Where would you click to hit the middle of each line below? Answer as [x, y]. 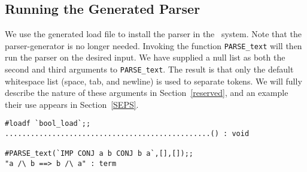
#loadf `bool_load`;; [48, 124]
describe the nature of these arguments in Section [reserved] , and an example [147, 93]
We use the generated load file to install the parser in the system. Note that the [153, 34]
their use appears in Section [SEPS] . [72, 104]
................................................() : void [127, 134]
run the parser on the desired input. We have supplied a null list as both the [145, 57]
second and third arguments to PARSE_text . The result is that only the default [149, 69]
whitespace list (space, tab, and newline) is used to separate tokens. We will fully [153, 81]
